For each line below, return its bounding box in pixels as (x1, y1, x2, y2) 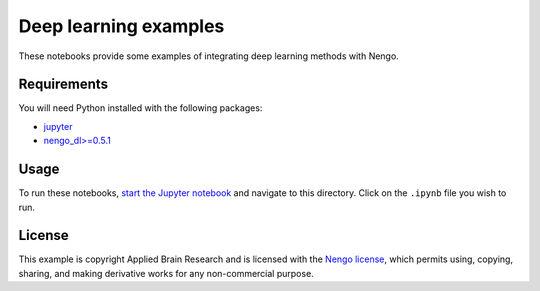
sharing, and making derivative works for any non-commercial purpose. (18, 267, 314, 279)
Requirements (18, 76, 109, 93)
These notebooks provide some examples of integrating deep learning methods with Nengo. (18, 50, 399, 62)
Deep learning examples (18, 15, 225, 37)
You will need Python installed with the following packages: (18, 102, 263, 114)
